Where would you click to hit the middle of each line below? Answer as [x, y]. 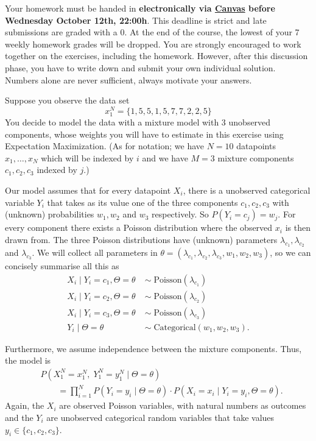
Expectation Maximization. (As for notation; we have [104, 146]
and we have [165, 157]
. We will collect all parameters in [95, 252]
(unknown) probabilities [50, 214]
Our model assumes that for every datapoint [88, 190]
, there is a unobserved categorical [247, 190]
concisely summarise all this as [62, 265]
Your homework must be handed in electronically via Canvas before [140, 8]
